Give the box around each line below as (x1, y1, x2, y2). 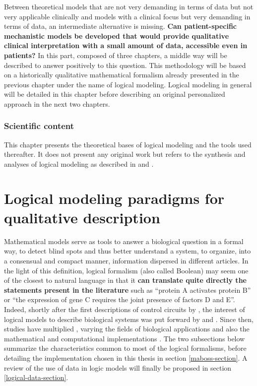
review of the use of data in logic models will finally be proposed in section (4, 362, 232, 373)
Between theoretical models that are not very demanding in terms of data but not (4, 1, 254, 11)
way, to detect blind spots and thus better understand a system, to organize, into (4, 246, 251, 256)
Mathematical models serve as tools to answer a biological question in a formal (4, 236, 244, 246)
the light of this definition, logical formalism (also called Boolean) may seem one (4, 265, 249, 275)
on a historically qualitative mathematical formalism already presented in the (4, 69, 239, 80)
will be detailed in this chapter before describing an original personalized (4, 89, 225, 99)
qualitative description (4, 207, 160, 227)
